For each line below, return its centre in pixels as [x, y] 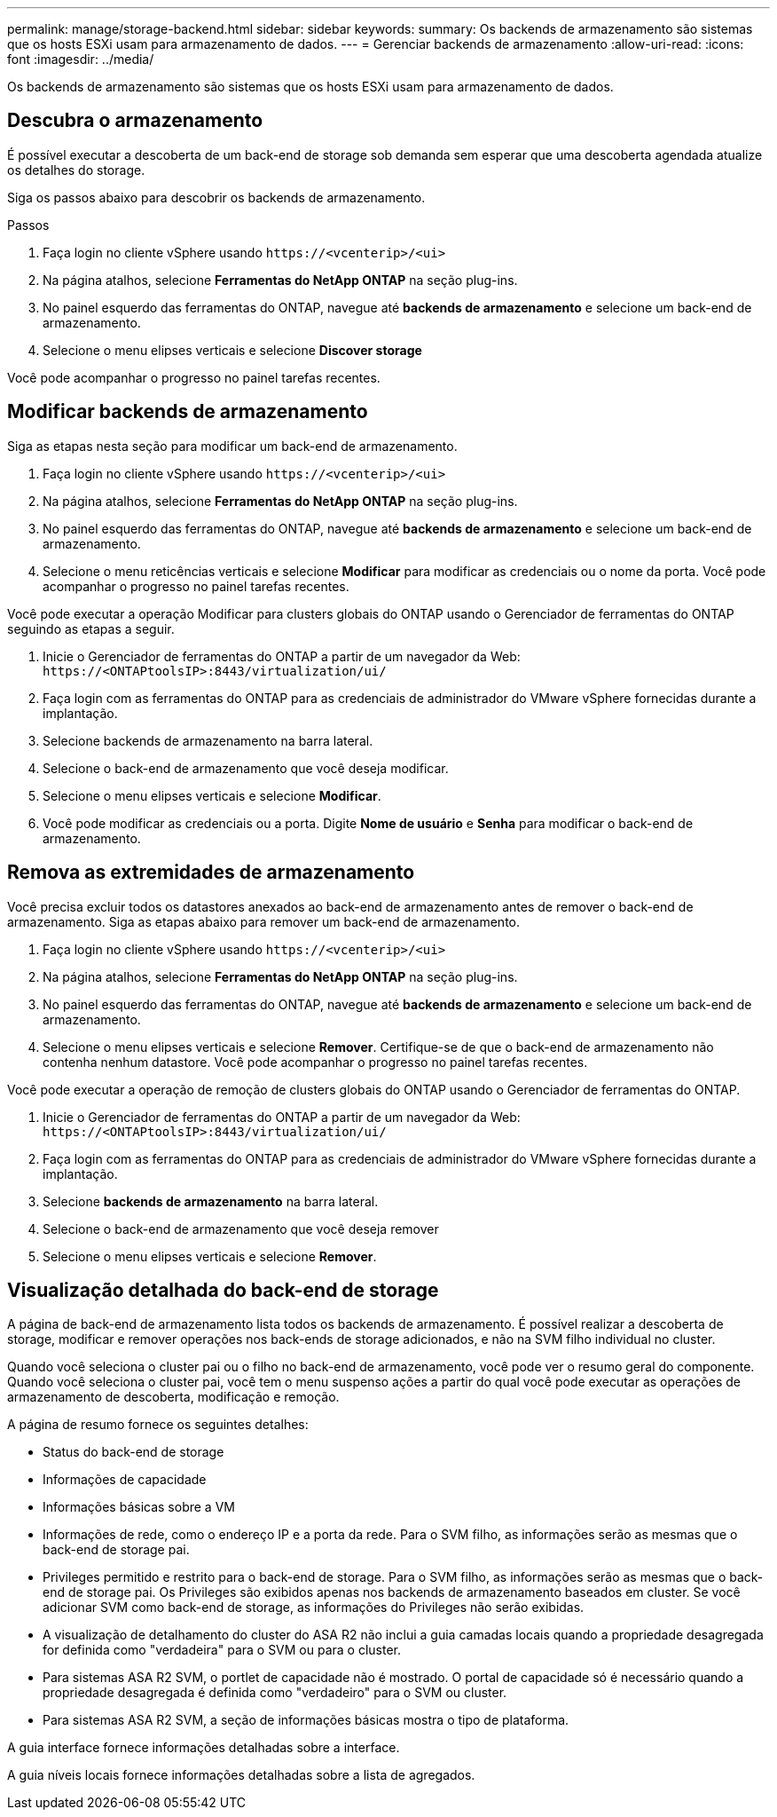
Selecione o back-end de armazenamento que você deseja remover [241, 1228]
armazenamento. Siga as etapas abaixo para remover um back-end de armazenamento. [264, 921]
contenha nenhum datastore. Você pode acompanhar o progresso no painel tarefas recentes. [315, 1062]
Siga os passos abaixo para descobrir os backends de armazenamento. [216, 197]
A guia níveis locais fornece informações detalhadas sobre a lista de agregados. [241, 1775]
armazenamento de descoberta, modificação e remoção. [173, 1397]
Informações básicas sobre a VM [139, 1507]
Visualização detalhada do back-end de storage [223, 1290]
